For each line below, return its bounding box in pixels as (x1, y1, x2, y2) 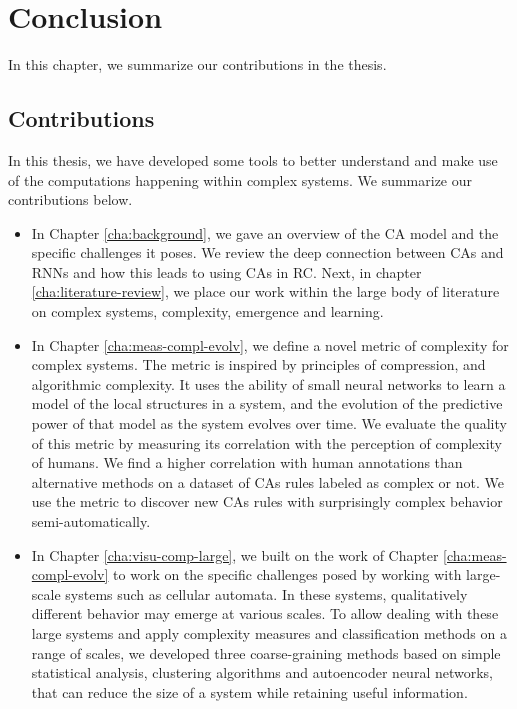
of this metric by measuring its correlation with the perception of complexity (31, 432, 502, 453)
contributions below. (8, 189, 133, 210)
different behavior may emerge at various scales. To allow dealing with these (31, 603, 499, 624)
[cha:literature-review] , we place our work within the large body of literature (31, 281, 500, 302)
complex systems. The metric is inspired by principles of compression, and (31, 354, 486, 375)
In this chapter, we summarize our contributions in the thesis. (8, 54, 387, 75)
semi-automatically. (31, 511, 151, 532)
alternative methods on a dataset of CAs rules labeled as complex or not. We (31, 471, 505, 492)
